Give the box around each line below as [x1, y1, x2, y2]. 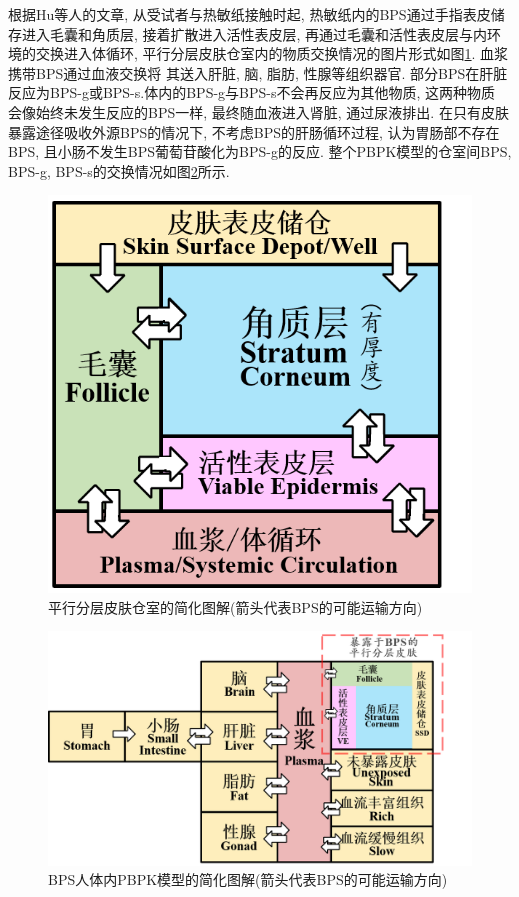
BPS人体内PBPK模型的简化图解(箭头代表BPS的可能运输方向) [48, 869, 448, 890]
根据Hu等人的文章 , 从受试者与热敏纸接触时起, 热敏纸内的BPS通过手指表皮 [8, 4, 491, 24]
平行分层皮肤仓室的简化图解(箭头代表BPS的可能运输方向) [48, 596, 423, 617]
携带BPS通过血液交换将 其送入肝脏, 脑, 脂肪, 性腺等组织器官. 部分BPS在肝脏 [8, 62, 508, 83]
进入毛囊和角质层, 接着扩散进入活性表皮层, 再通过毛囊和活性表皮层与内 [21, 23, 488, 44]
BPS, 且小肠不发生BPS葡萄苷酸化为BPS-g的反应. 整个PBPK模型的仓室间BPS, [8, 141, 512, 162]
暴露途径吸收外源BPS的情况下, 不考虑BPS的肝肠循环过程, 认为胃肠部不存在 [8, 121, 500, 142]
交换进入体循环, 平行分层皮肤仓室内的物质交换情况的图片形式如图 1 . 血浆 [35, 43, 509, 64]
